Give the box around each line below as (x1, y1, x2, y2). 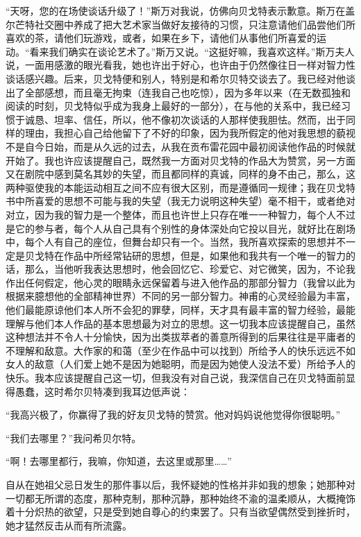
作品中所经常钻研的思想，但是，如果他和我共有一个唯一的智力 (63, 248, 346, 262)
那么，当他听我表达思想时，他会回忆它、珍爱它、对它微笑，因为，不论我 (24, 262, 355, 276)
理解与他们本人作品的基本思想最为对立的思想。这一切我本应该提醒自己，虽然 (6, 316, 355, 330)
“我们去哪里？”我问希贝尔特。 (6, 430, 142, 445)
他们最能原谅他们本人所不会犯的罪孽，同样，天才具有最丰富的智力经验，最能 (6, 302, 355, 317)
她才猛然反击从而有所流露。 (6, 518, 132, 532)
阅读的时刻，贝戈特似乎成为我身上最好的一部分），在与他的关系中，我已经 (6, 99, 341, 113)
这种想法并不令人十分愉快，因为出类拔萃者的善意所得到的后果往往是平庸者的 (6, 330, 355, 344)
